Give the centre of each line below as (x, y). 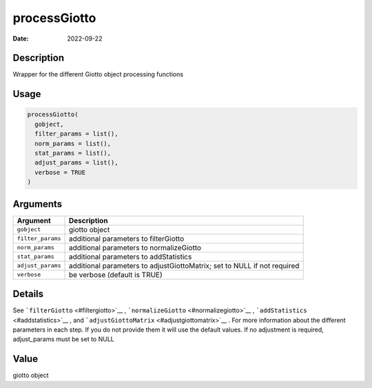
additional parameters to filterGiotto (126, 239)
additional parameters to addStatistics (130, 257)
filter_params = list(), (76, 134)
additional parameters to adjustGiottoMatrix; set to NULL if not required (184, 266)
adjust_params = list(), (76, 163)
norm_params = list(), (73, 143)
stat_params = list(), (73, 153)
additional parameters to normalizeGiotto (135, 248)
